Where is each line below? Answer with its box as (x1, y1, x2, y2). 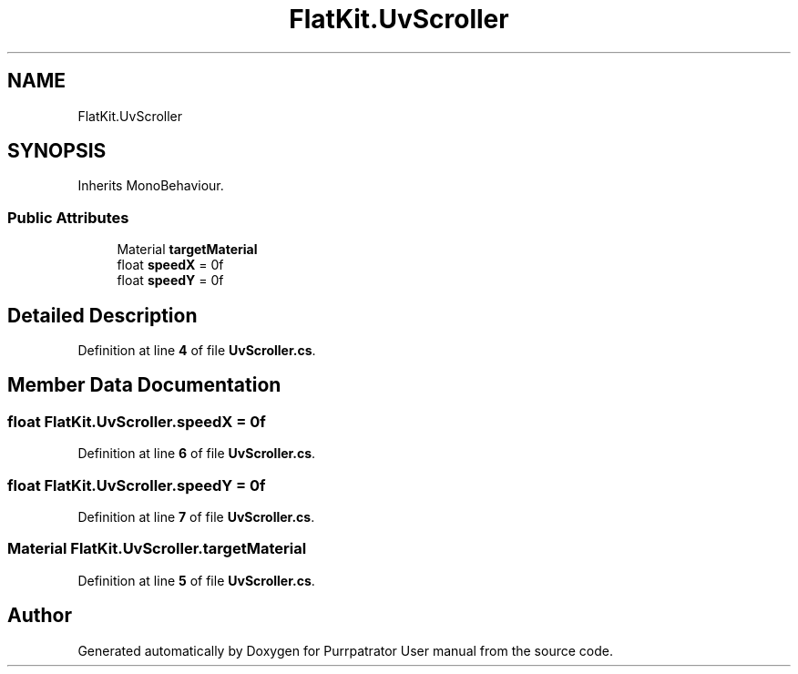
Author (7, 604, 72, 628)
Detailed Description (7, 303, 198, 327)
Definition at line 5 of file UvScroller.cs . (77, 572, 315, 588)
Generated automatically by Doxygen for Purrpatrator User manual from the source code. (77, 642, 613, 659)
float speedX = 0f (117, 257, 224, 273)
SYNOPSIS (7, 139, 107, 163)
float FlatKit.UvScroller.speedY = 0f (7, 475, 266, 495)
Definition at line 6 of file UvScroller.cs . (77, 445, 316, 462)
